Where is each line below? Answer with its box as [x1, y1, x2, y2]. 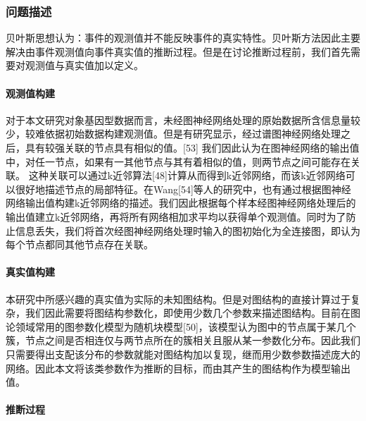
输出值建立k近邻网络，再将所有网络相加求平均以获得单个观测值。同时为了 [6, 209, 346, 224]
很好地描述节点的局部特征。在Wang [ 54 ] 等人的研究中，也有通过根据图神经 [15, 181, 351, 196]
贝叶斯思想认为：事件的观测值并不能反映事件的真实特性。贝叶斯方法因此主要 [6, 30, 360, 45]
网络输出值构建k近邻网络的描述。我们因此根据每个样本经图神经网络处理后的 [6, 195, 356, 210]
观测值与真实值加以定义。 [25, 58, 144, 73]
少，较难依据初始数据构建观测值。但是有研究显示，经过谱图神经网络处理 [6, 126, 341, 141]
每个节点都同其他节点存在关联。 [6, 237, 153, 252]
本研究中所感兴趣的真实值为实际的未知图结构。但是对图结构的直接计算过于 [6, 291, 351, 306]
